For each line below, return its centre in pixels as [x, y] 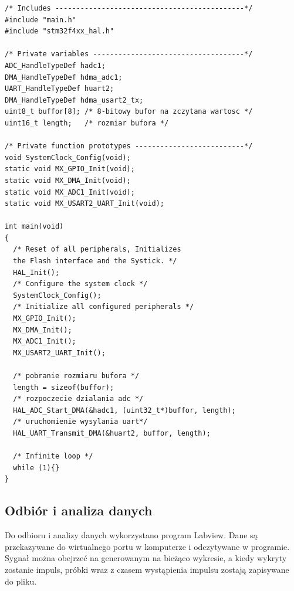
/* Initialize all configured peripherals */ [104, 307]
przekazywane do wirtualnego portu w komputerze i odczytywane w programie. [147, 546]
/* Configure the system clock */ [80, 284]
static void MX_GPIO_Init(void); [70, 169]
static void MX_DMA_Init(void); [68, 180]
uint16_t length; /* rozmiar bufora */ [87, 123]
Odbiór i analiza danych [79, 510]
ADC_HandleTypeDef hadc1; [55, 65]
